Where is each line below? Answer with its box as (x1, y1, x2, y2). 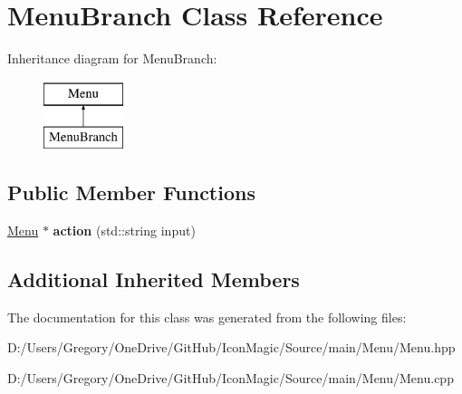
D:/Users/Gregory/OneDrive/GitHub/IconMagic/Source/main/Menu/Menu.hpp (7, 338, 456, 357)
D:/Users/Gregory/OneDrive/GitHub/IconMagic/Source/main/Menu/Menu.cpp (7, 369, 454, 388)
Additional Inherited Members (7, 265, 300, 293)
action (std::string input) (53, 221, 196, 240)
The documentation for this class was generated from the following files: (7, 307, 407, 326)
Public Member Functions (7, 178, 255, 207)
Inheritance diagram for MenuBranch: (7, 49, 217, 68)
